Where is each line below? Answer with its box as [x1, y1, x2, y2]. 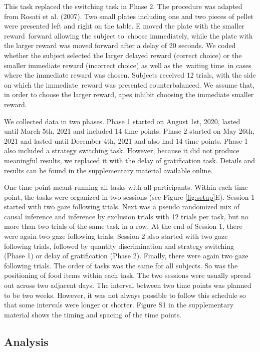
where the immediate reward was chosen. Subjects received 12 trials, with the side [4, 70, 256, 80]
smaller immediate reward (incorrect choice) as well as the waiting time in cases [4, 60, 251, 70]
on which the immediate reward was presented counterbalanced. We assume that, [4, 79, 255, 90]
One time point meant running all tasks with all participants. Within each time [4, 182, 248, 192]
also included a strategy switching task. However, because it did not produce [4, 145, 239, 156]
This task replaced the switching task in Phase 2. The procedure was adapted [4, 1, 242, 11]
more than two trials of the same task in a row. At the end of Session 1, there [4, 221, 242, 231]
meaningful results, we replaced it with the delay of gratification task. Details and [4, 155, 255, 165]
